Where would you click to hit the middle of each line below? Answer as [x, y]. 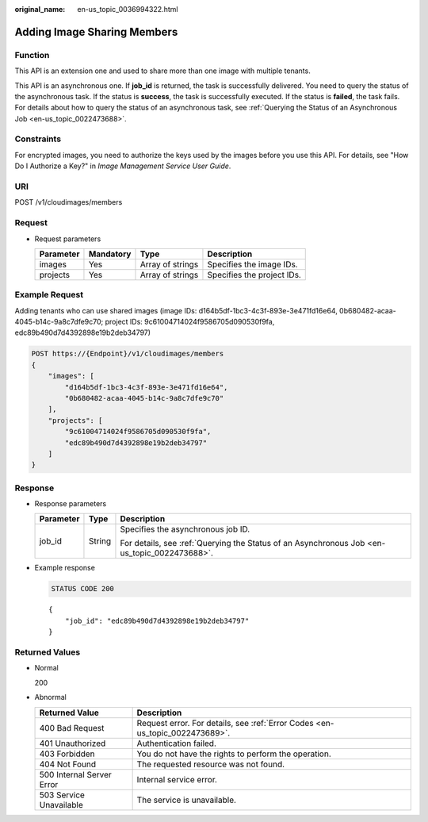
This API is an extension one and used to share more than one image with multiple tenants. [162, 71]
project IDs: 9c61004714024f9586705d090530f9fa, [190, 322]
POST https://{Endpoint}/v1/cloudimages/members [128, 354]
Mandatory [110, 254]
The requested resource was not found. [211, 764]
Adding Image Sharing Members [96, 32]
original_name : [40, 9]
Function [32, 55]
